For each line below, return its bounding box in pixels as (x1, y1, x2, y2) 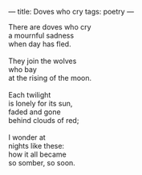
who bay (8, 65, 38, 74)
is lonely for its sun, (8, 99, 73, 108)
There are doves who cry (8, 22, 91, 31)
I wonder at (8, 133, 46, 142)
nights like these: (8, 141, 65, 150)
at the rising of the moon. (8, 74, 92, 82)
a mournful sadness (8, 31, 75, 40)
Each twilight (8, 90, 51, 99)
